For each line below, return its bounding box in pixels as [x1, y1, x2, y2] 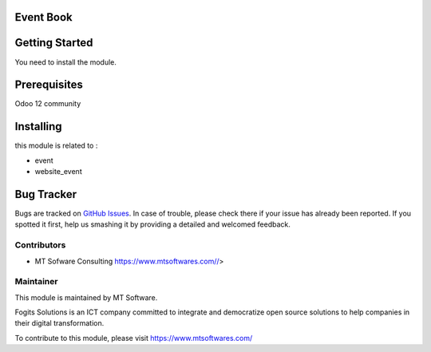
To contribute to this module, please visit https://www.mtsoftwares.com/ [14, 333, 253, 342]
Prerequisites [14, 78, 83, 92]
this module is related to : [14, 140, 98, 151]
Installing [14, 120, 63, 133]
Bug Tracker [14, 188, 77, 201]
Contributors [14, 239, 66, 251]
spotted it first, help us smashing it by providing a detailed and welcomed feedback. [14, 220, 291, 229]
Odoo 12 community [14, 99, 81, 109]
